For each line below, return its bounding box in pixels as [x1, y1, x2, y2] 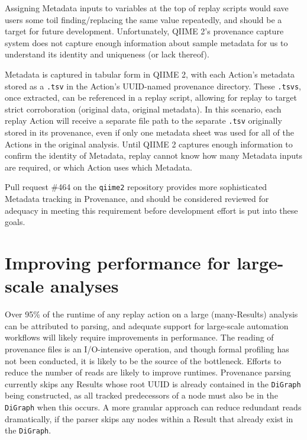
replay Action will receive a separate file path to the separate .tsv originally [5, 114, 282, 127]
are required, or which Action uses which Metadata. [5, 160, 192, 173]
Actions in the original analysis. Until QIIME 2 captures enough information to [5, 137, 293, 150]
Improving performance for [5, 250, 231, 275]
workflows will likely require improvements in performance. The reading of [5, 331, 274, 343]
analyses [50, 274, 119, 298]
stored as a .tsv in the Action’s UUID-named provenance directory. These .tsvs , [5, 79, 302, 92]
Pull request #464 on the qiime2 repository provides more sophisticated [5, 181, 267, 193]
